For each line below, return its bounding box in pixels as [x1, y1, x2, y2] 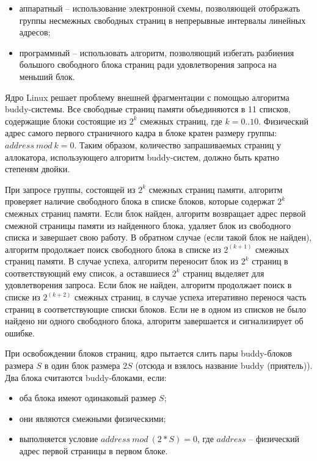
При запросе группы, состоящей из [5, 183, 136, 195]
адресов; [19, 26, 51, 38]
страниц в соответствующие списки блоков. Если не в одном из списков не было [5, 302, 307, 315]
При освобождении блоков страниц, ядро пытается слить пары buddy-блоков [5, 347, 292, 360]
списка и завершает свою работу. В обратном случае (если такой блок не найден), [5, 231, 312, 244]
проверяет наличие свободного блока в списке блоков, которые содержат [5, 195, 275, 208]
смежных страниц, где [140, 114, 222, 127]
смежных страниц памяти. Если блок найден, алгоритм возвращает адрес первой [5, 206, 306, 219]
